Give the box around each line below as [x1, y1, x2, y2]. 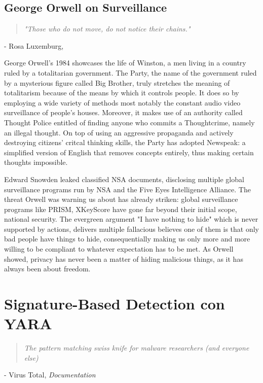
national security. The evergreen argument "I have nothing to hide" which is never [4, 214, 258, 224]
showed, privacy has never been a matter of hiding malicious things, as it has [4, 253, 243, 264]
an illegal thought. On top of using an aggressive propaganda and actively [4, 127, 234, 137]
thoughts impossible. [4, 157, 68, 167]
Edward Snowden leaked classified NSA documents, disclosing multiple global [4, 173, 244, 184]
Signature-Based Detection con [4, 293, 225, 314]
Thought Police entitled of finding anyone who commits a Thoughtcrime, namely [4, 117, 255, 127]
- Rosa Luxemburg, [4, 40, 64, 51]
